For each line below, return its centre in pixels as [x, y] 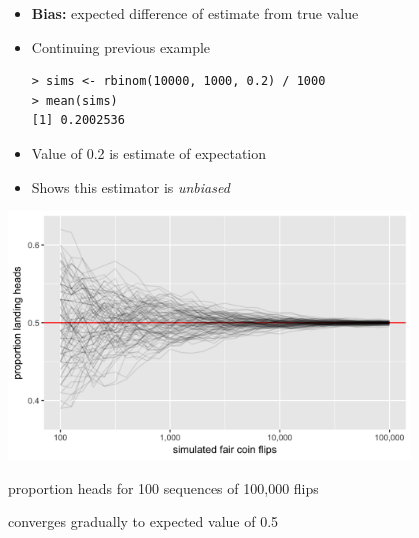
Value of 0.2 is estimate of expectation [149, 152]
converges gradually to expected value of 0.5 [143, 521]
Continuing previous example [121, 46]
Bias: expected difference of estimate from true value [195, 13]
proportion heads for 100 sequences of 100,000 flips [163, 487]
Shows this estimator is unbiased [130, 186]
